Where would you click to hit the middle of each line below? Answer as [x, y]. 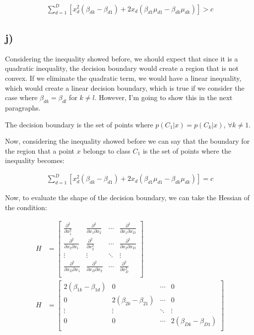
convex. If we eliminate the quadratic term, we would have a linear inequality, [123, 78]
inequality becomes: [35, 160]
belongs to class [107, 150]
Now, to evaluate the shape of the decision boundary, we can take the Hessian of [127, 197]
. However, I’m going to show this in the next [163, 97]
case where [21, 97]
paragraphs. [23, 107]
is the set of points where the [187, 150]
